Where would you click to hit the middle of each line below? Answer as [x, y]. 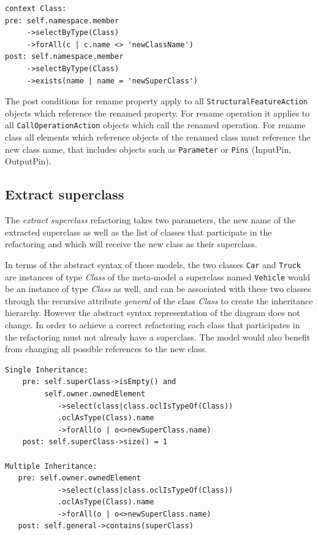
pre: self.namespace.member [62, 21]
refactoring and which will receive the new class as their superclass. [131, 244]
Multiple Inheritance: [51, 466]
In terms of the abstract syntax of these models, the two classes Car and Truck [153, 264]
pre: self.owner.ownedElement [79, 478]
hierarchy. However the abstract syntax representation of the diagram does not [153, 313]
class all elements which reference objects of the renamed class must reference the [158, 137]
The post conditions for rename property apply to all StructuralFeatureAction [156, 101]
